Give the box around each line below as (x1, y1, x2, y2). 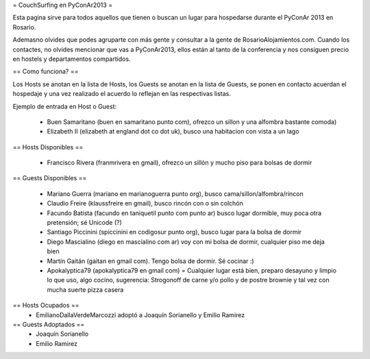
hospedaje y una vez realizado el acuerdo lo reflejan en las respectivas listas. (12, 90, 231, 98)
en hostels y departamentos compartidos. (12, 55, 131, 63)
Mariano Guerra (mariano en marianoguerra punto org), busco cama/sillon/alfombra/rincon (47, 189, 304, 198)
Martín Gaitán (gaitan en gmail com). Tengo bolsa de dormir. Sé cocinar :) (47, 257, 254, 265)
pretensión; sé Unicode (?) (47, 219, 123, 227)
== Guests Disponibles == (12, 174, 87, 182)
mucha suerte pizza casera (47, 285, 124, 294)
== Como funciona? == (12, 67, 79, 75)
